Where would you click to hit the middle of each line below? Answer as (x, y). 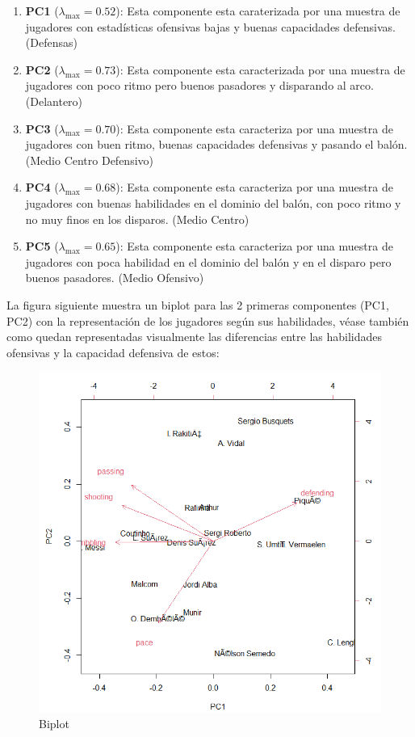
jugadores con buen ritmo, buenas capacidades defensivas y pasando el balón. (216, 144)
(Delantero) (54, 101)
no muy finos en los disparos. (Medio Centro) (137, 219)
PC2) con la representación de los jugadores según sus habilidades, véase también (208, 320)
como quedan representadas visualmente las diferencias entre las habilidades (195, 337)
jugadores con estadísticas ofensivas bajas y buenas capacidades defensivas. (210, 26)
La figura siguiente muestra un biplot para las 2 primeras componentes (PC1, (198, 304)
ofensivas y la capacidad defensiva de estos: (113, 352)
